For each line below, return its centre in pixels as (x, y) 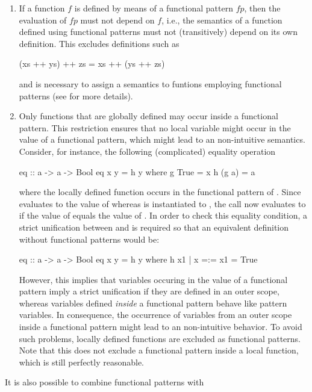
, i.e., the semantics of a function (222, 20)
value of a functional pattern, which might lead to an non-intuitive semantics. (162, 139)
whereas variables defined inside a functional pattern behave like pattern (153, 303)
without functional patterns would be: (89, 239)
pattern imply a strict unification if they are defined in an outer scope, (149, 291)
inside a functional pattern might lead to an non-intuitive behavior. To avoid (161, 327)
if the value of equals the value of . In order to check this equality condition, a (163, 215)
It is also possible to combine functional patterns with (105, 382)
